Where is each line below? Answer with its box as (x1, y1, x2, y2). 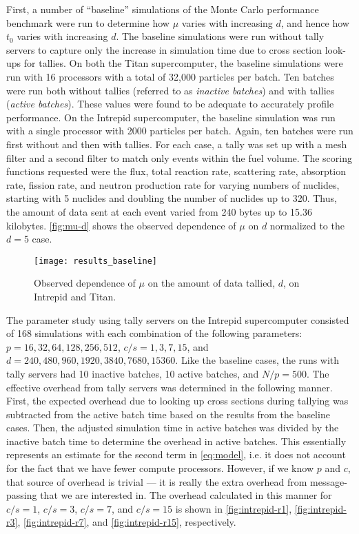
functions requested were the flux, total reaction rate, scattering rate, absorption (6, 164, 346, 178)
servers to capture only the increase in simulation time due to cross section (6, 42, 322, 57)
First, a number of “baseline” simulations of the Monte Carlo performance (6, 2, 319, 16)
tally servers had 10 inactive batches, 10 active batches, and (6, 366, 259, 380)
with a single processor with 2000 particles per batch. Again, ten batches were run (6, 123, 353, 138)
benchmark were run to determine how (6, 15, 170, 30)
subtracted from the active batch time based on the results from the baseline (6, 407, 330, 421)
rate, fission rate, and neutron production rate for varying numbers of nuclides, (6, 177, 340, 192)
